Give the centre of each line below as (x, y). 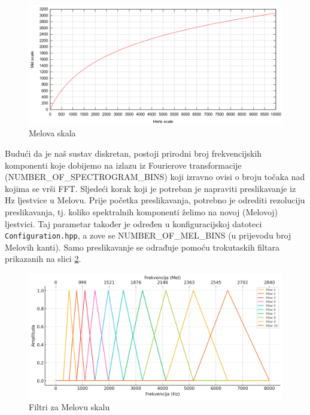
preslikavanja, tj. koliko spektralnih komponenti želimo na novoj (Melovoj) (142, 211)
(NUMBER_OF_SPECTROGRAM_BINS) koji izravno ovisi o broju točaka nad (155, 177)
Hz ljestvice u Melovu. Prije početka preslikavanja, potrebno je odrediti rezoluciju (155, 200)
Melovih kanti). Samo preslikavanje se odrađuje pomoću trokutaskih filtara (142, 247)
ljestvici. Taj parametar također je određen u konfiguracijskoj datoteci (133, 223)
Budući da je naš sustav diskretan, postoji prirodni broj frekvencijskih (133, 153)
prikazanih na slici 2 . (43, 259)
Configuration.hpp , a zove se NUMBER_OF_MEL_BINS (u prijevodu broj (148, 235)
